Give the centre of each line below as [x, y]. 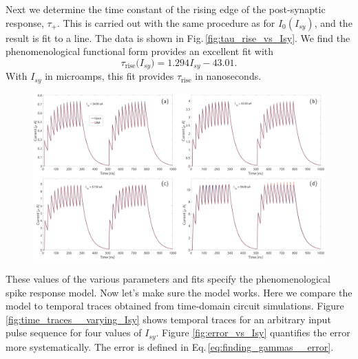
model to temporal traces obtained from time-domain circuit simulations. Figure [175, 306]
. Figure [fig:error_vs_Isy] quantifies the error [253, 333]
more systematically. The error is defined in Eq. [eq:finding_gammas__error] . [170, 346]
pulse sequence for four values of [74, 333]
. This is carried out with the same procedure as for [166, 22]
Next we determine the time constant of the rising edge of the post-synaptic [166, 9]
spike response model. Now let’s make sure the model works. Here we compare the [179, 292]
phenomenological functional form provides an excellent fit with [140, 51]
